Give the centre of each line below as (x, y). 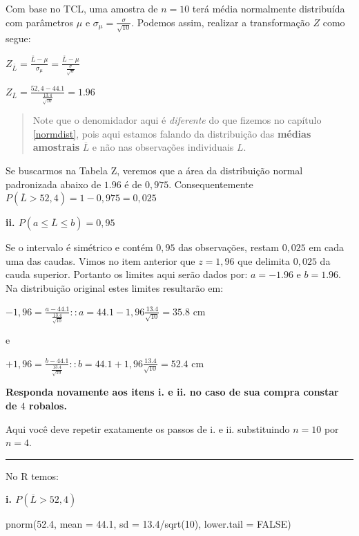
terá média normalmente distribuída (269, 8)
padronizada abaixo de (54, 184)
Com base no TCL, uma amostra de (82, 8)
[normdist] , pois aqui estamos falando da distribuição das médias (172, 133)
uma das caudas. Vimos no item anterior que (100, 260)
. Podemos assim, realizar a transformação (221, 22)
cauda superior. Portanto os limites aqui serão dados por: (127, 274)
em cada (327, 247)
